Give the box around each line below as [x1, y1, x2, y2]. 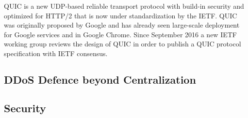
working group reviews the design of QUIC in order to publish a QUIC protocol [4, 39, 241, 49]
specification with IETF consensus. [4, 48, 108, 58]
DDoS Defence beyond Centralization [4, 72, 196, 87]
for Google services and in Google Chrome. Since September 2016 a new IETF [4, 29, 237, 39]
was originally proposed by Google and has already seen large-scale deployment [4, 20, 240, 30]
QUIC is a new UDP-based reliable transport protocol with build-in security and [4, 1, 244, 11]
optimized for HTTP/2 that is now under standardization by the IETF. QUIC [4, 10, 237, 20]
